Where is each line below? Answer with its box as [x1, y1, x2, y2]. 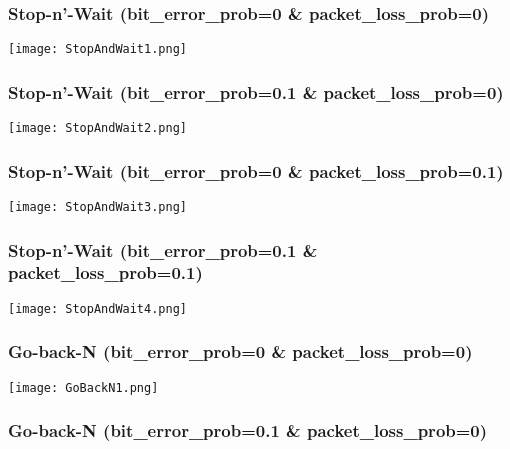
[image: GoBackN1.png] [8, 380, 159, 395]
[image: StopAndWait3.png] [8, 199, 187, 214]
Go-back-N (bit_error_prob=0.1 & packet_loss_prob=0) [8, 418, 488, 443]
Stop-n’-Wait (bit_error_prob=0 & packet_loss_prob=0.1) [8, 158, 504, 183]
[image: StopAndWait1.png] [8, 42, 187, 57]
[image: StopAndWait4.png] [8, 301, 187, 316]
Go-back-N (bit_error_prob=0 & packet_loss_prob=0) [8, 339, 473, 364]
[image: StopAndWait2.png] [8, 121, 187, 136]
